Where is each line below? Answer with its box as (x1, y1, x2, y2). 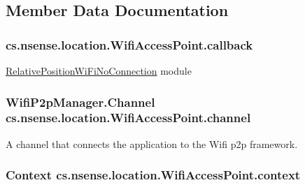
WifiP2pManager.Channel (6, 93, 155, 110)
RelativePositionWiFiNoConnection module (6, 64, 192, 77)
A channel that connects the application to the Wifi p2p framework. (6, 136, 298, 151)
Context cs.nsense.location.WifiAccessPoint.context (6, 166, 301, 184)
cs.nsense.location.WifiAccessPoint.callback (6, 36, 253, 53)
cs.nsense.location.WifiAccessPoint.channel (6, 109, 251, 126)
